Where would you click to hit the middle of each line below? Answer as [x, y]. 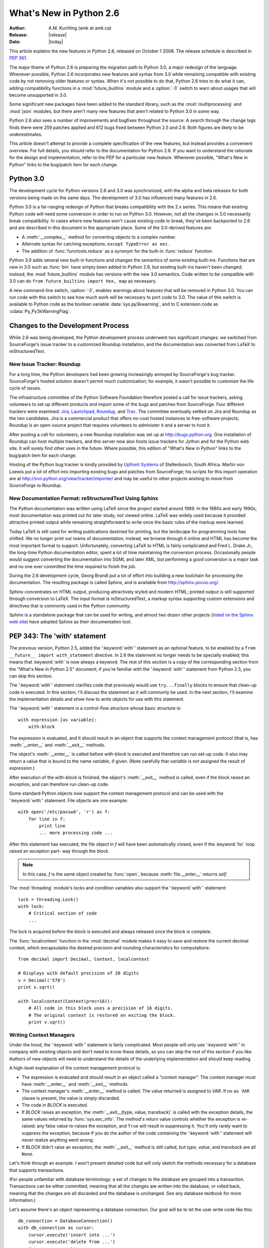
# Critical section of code [63, 913]
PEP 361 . [18, 58]
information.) [22, 1200]
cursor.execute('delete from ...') [72, 1242]
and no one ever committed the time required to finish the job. [73, 566]
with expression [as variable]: [58, 720]
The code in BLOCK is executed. [55, 1105]
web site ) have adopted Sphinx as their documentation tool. [70, 622]
